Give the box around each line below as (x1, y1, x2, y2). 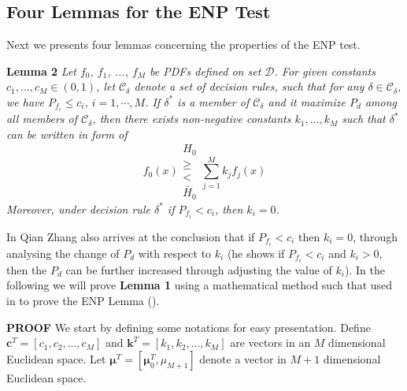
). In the (344, 261, 385, 277)
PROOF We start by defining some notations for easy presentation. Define (6, 318, 371, 335)
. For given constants (274, 62, 376, 79)
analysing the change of (6, 244, 120, 261)
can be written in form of (6, 125, 128, 142)
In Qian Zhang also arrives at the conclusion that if (6, 228, 255, 244)
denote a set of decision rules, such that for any (134, 78, 364, 95)
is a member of (177, 93, 250, 110)
